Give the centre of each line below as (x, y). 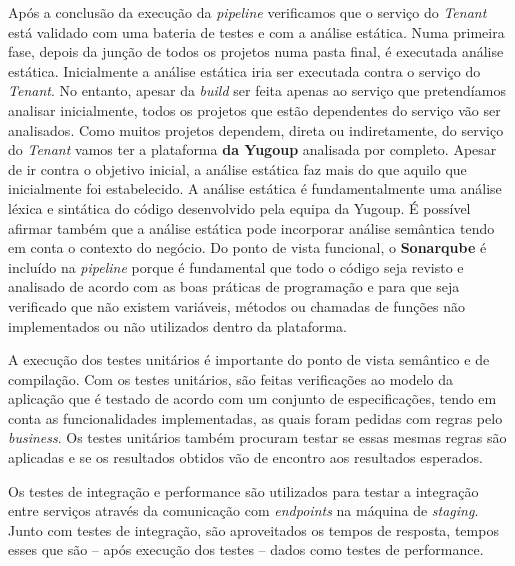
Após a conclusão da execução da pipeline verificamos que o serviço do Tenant (247, 12)
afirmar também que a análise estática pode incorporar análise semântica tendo (251, 227)
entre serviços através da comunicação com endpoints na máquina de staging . (243, 510)
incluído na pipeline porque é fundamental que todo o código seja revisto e (236, 266)
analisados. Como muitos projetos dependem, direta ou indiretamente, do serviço (256, 129)
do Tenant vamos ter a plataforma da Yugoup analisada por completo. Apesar (252, 149)
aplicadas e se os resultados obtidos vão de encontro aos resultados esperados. (246, 457)
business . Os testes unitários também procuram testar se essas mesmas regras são (257, 437)
